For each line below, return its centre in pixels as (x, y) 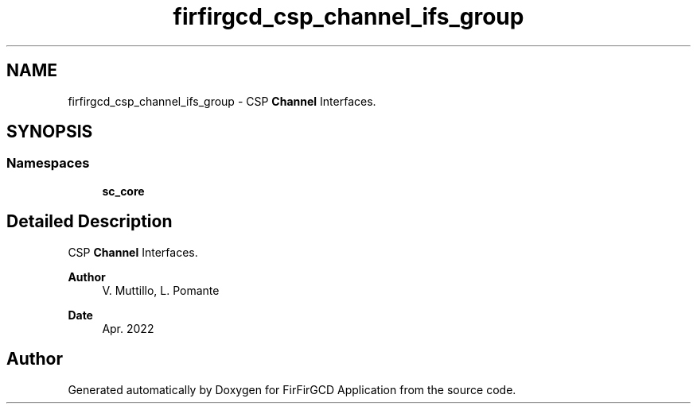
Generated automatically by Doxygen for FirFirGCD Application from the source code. (292, 389)
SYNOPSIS (50, 132)
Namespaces (48, 163)
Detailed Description (90, 222)
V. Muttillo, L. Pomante (161, 290)
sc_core (123, 191)
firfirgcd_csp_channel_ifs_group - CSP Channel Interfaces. (222, 101)
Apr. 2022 (128, 328)
